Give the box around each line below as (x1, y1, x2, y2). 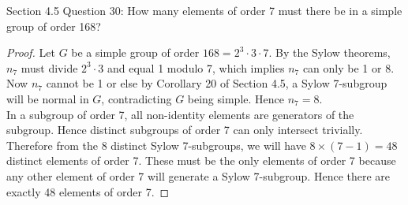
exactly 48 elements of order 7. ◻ (6, 183, 170, 199)
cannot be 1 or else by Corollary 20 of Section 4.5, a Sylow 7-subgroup (46, 75, 387, 91)
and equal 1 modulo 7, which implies (107, 59, 285, 76)
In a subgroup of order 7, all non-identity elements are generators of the (6, 106, 354, 122)
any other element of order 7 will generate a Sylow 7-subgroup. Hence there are (6, 167, 391, 184)
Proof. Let (6, 44, 55, 61)
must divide (21, 59, 78, 76)
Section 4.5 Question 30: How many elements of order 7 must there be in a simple (6, 2, 402, 18)
